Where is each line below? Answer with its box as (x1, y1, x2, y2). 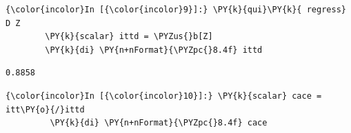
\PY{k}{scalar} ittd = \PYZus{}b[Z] (45, 32, 213, 42)
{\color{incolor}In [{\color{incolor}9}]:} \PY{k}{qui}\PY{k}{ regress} (6, 5, 346, 14)
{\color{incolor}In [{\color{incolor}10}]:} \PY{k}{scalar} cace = (6, 90, 322, 101)
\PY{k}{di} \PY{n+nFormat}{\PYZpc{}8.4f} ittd (45, 45, 263, 55)
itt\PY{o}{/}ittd (6, 104, 85, 114)
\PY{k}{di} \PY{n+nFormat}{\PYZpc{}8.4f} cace (50, 118, 268, 128)
